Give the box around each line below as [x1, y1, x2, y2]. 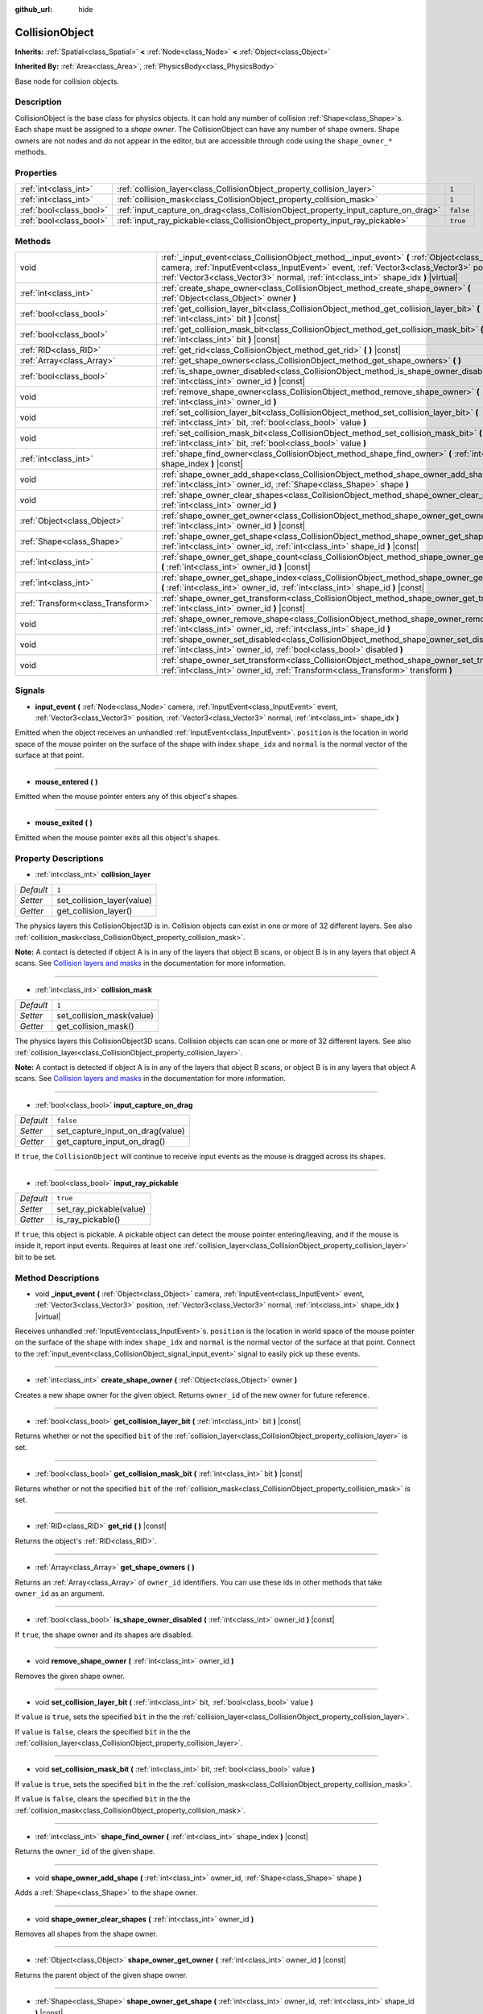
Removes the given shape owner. [14, 1671, 125, 1680]
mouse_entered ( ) [35, 777, 98, 786]
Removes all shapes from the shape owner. [14, 1929, 159, 1938]
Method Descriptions [14, 1272, 100, 1283]
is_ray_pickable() [56, 1213, 121, 1225]
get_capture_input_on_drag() [56, 1136, 166, 1147]
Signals [14, 685, 45, 696]
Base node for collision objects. [14, 77, 120, 86]
